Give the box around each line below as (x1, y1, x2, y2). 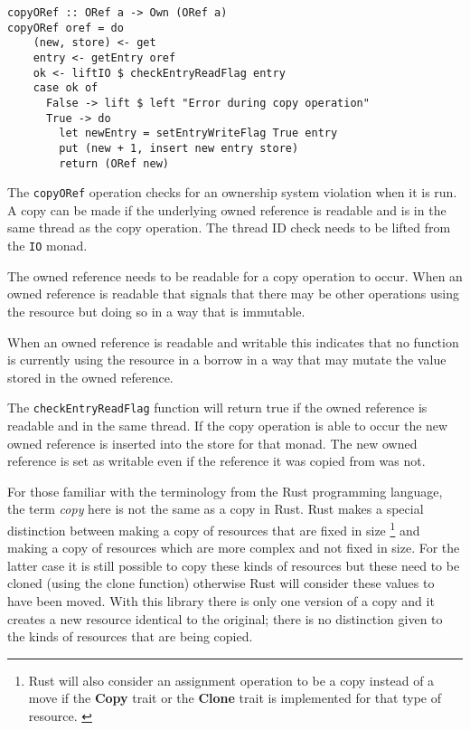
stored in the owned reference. (7, 367, 174, 386)
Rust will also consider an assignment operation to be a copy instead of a (28, 670, 435, 689)
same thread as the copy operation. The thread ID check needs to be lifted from (7, 218, 451, 237)
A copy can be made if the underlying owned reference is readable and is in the (7, 200, 446, 219)
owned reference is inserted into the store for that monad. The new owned (7, 433, 418, 452)
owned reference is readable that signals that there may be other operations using (7, 284, 459, 303)
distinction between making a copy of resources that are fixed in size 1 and (7, 517, 420, 539)
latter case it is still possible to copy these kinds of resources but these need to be (7, 555, 460, 574)
